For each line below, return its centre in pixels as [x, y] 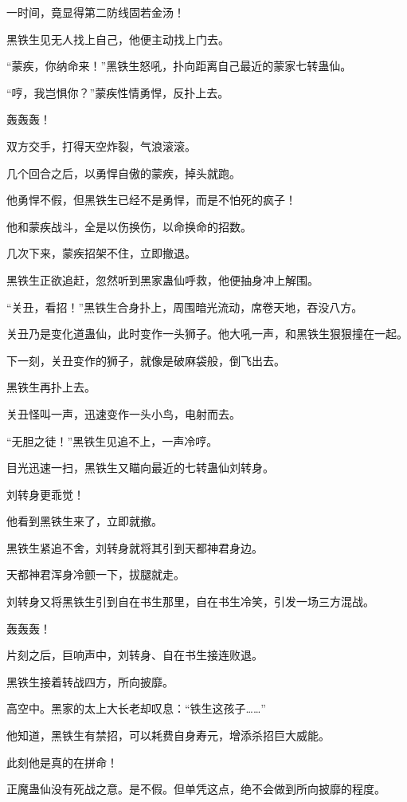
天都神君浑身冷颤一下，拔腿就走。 [96, 574]
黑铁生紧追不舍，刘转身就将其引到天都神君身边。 [135, 547]
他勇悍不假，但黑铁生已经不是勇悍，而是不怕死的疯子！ [151, 200]
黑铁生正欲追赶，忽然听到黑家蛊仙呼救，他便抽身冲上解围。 [162, 279]
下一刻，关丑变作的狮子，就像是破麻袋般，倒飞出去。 [146, 360]
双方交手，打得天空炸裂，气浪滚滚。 [101, 145]
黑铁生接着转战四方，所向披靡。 [90, 681]
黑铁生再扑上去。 [51, 387]
